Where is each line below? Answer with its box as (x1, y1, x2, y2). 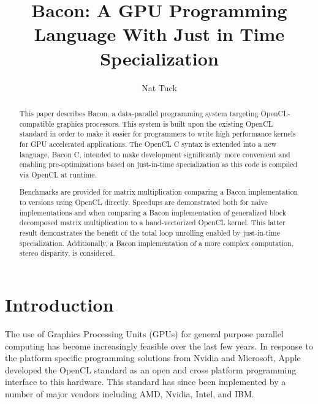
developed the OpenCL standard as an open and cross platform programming (5, 363, 297, 376)
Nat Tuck (142, 81, 177, 94)
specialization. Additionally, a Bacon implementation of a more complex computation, (19, 238, 293, 248)
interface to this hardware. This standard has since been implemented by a (5, 375, 286, 388)
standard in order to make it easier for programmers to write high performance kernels (19, 129, 296, 139)
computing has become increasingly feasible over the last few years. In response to (5, 339, 313, 352)
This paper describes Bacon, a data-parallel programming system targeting (19, 108, 259, 118)
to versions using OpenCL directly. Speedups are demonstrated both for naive (19, 197, 268, 208)
